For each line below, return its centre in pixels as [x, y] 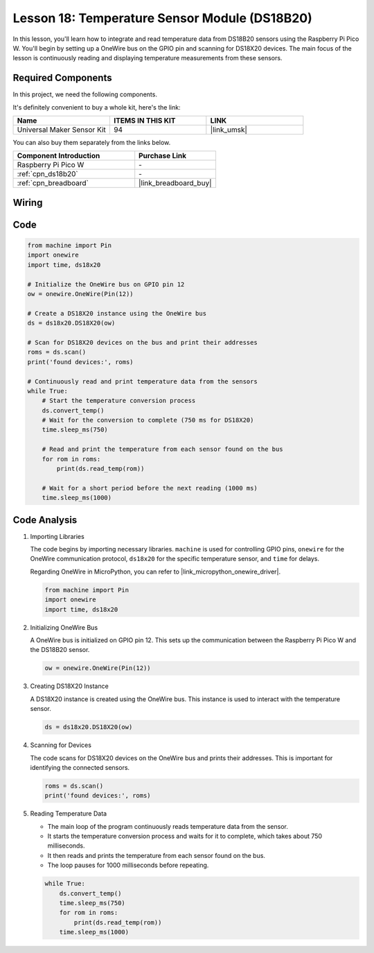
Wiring [28, 202]
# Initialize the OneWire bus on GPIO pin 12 [106, 284]
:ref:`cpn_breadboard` [53, 183]
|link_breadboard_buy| [175, 183]
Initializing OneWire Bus [64, 627]
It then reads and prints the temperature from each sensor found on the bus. [157, 855]
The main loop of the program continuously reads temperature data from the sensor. [168, 826]
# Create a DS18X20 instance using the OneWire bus [117, 313]
